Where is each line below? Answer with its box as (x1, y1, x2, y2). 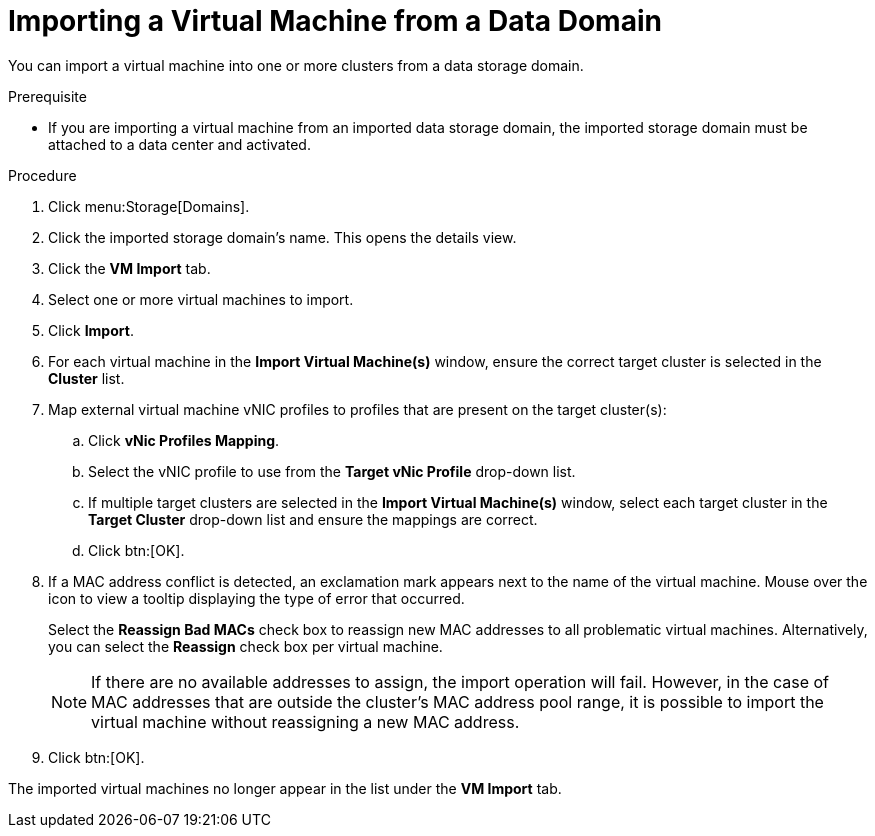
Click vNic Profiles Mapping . (88, 431, 280, 449)
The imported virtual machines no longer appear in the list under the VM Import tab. (8, 779, 562, 797)
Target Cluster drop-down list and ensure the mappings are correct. (88, 510, 538, 528)
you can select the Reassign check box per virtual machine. (48, 637, 443, 655)
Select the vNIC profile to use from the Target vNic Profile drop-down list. (88, 462, 576, 480)
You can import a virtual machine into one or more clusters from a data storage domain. (8, 56, 584, 74)
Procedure (8, 166, 77, 184)
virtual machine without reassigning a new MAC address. (91, 711, 520, 732)
